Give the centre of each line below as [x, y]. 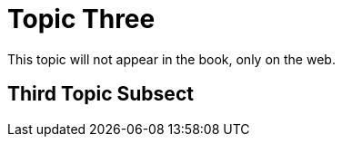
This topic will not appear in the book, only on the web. [171, 59]
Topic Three [81, 19]
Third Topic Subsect [101, 94]
